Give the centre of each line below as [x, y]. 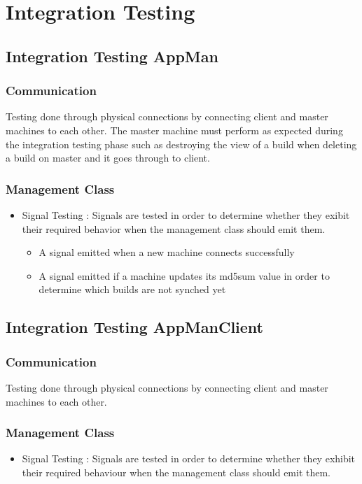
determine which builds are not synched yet [132, 289]
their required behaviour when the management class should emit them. [176, 472]
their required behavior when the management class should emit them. [174, 228]
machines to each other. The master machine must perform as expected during [174, 130]
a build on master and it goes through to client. [108, 158]
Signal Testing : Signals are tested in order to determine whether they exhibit [189, 458]
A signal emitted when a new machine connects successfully [167, 252]
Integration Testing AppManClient [134, 327]
